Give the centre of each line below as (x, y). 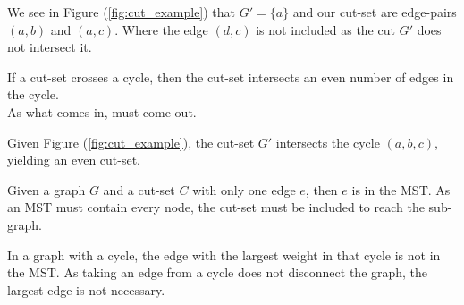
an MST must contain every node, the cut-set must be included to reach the (216, 207)
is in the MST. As (401, 189)
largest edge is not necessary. (86, 289)
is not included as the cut (325, 29)
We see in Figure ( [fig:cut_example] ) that (122, 12)
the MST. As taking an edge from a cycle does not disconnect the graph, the (218, 272)
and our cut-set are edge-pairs (375, 12)
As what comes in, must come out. (102, 111)
